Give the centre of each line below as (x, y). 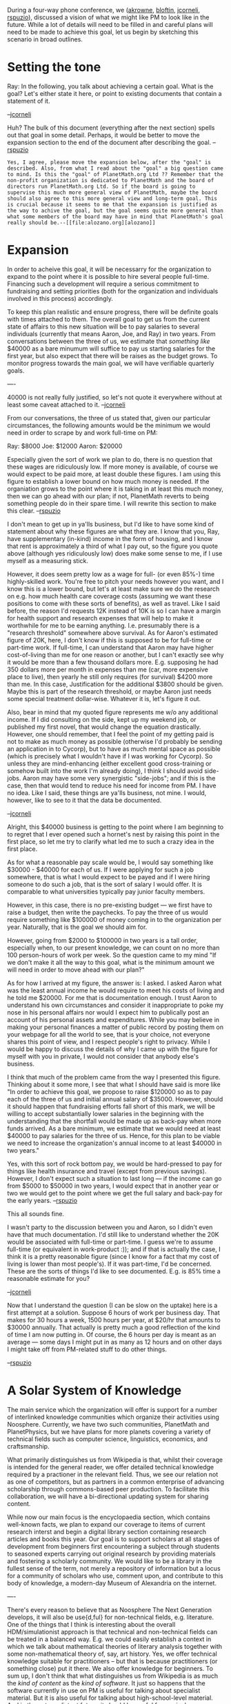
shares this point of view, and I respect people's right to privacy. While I (109, 1041)
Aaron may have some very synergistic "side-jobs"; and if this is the (119, 778)
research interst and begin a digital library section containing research (107, 1531)
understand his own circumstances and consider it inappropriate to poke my (115, 1005)
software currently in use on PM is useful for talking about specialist (104, 1690)
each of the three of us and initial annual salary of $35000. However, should (115, 1099)
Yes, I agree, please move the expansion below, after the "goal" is (109, 162)
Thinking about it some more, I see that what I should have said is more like (114, 1084)
